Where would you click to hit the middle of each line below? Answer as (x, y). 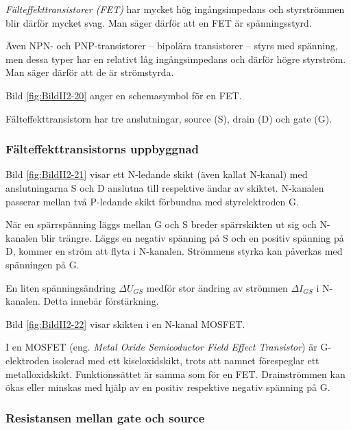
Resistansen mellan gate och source (105, 417)
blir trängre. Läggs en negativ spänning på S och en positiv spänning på (192, 237)
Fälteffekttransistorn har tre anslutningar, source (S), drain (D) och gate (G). (169, 118)
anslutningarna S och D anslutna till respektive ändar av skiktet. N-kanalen (165, 187)
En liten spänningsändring (61, 287)
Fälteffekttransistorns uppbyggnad (102, 149)
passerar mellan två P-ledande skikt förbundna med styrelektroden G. (152, 201)
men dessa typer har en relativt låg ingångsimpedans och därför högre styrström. (176, 59)
